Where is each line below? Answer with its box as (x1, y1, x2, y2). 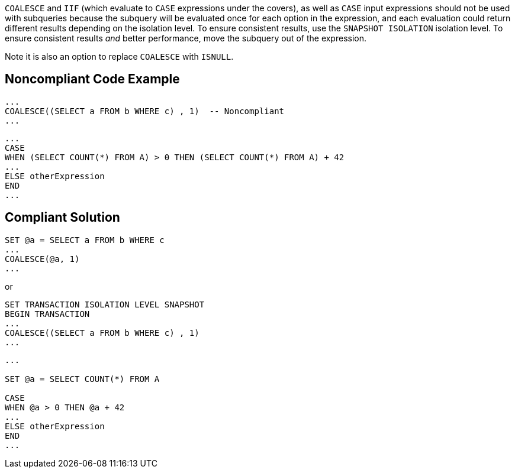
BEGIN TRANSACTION (5, 309, 90, 319)
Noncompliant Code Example (5, 72, 180, 87)
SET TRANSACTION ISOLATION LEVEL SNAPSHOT (5, 299, 205, 309)
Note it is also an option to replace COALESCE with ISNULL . (5, 51, 234, 61)
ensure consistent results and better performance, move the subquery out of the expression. (5, 33, 367, 43)
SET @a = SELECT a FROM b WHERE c (5, 235, 165, 245)
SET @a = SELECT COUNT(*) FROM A (5, 374, 160, 384)
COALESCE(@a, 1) (5, 254, 80, 264)
